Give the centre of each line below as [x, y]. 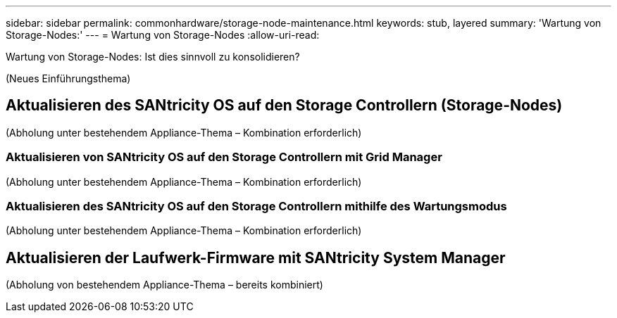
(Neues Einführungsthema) [68, 78]
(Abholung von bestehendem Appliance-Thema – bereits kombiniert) [164, 285]
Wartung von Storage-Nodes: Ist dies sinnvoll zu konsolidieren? [153, 57]
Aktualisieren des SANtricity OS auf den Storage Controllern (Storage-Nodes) [284, 106]
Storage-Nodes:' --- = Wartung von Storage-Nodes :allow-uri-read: [163, 35]
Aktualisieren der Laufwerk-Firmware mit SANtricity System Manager [256, 257]
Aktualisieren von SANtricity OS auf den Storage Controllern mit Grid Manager [224, 157]
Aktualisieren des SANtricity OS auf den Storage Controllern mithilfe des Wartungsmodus [256, 206]
